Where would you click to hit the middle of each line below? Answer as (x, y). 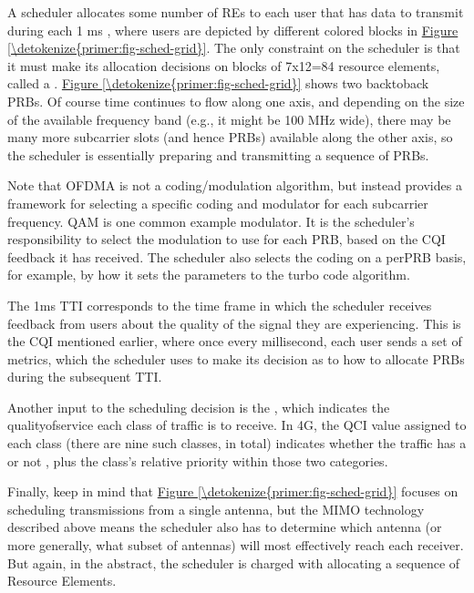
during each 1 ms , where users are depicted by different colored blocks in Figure (233, 30)
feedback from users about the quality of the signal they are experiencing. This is (234, 323)
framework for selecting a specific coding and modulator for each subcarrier (218, 203)
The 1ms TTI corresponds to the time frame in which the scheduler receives (220, 305)
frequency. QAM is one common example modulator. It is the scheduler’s (211, 221)
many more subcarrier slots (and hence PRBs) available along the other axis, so (230, 137)
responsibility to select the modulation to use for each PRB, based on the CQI (227, 239)
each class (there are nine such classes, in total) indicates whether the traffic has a (237, 443)
